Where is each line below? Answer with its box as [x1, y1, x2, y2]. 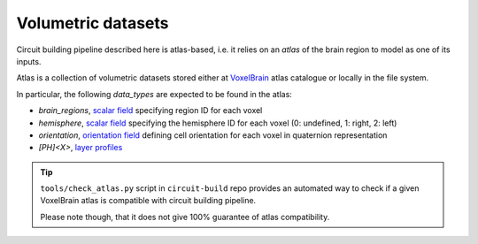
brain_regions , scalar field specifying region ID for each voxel [38, 105, 263, 116]
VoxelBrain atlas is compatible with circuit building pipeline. [40, 195, 257, 206]
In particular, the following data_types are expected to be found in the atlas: [16, 88, 292, 99]
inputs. [16, 56, 42, 66]
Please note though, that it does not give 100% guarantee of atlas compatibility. [40, 211, 330, 222]
